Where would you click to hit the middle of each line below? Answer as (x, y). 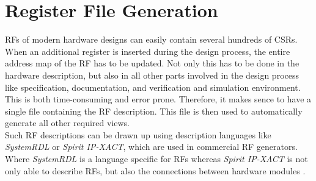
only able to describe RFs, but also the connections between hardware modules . (155, 170)
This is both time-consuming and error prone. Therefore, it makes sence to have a (158, 99)
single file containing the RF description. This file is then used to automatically (154, 111)
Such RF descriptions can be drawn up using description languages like (138, 134)
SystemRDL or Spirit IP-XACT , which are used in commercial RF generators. (151, 147)
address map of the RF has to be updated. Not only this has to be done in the (152, 63)
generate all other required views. (68, 123)
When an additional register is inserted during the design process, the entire (148, 51)
